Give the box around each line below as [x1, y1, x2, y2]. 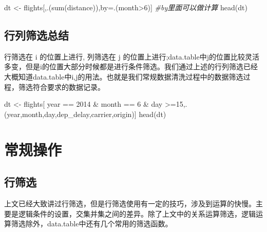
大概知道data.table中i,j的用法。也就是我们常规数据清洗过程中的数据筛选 [4, 71, 243, 82]
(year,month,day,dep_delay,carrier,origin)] [4, 108, 137, 119]
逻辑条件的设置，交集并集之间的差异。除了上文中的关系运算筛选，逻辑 [18, 208, 256, 219]
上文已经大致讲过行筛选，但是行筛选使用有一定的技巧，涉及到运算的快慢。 [4, 198, 256, 208]
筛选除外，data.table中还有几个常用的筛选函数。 [11, 218, 173, 229]
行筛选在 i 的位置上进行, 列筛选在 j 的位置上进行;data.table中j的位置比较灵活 [4, 51, 260, 62]
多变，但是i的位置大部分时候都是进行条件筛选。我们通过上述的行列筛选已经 [4, 61, 258, 72]
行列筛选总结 [4, 27, 69, 43]
